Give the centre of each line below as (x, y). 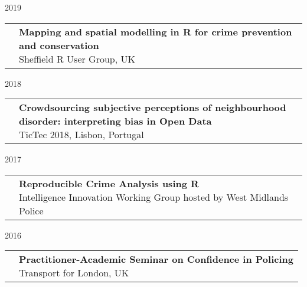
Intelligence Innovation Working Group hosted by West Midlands (154, 197)
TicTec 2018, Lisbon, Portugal (81, 135)
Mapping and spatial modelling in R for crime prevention (156, 31)
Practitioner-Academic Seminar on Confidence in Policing (156, 259)
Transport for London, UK (74, 273)
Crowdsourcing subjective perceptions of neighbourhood (153, 107)
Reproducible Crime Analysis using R (109, 183)
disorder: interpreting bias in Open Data (115, 121)
